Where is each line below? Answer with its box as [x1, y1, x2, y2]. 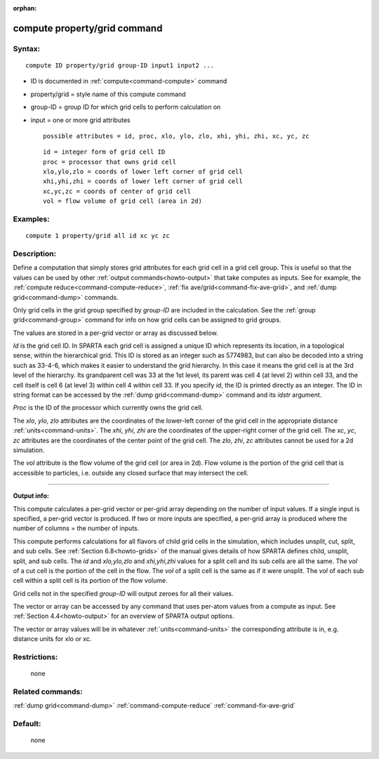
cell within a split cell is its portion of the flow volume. [13, 576, 168, 585]
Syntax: [13, 44, 41, 53]
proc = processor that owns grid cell [43, 158, 177, 166]
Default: [13, 719, 41, 729]
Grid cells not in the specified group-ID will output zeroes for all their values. [13, 589, 234, 598]
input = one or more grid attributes [30, 116, 131, 124]
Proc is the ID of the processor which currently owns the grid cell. [13, 404, 204, 412]
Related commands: [13, 687, 84, 697]
